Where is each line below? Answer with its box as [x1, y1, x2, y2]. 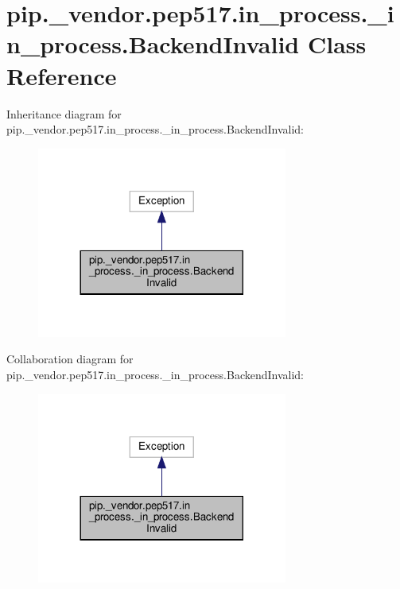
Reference [6, 59, 117, 91]
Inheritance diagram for [6, 105, 122, 122]
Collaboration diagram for [6, 351, 134, 367]
